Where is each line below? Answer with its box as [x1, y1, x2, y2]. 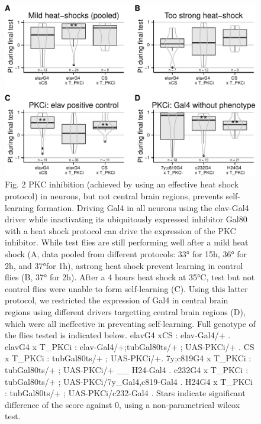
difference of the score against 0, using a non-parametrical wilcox [5, 398, 240, 410]
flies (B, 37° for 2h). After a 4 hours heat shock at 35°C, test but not [5, 271, 255, 283]
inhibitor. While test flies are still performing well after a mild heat [5, 236, 249, 248]
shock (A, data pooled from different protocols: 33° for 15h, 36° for [5, 248, 247, 260]
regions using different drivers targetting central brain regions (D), [5, 305, 246, 318]
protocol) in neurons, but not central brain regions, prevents [5, 190, 223, 202]
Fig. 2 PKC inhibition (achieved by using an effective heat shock [5, 178, 239, 190]
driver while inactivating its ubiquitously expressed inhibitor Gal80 [5, 213, 247, 225]
